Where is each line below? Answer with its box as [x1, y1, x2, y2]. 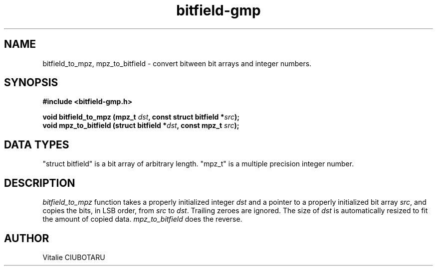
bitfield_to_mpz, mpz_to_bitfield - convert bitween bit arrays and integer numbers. [42, 59, 312, 68]
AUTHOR [4, 232, 49, 245]
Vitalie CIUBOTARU [42, 253, 105, 262]
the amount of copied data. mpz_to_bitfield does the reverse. [42, 215, 242, 224]
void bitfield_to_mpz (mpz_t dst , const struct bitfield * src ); [42, 113, 240, 122]
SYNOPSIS [4, 76, 58, 89]
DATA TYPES [4, 138, 69, 151]
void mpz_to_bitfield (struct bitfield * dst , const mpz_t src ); [42, 121, 239, 130]
